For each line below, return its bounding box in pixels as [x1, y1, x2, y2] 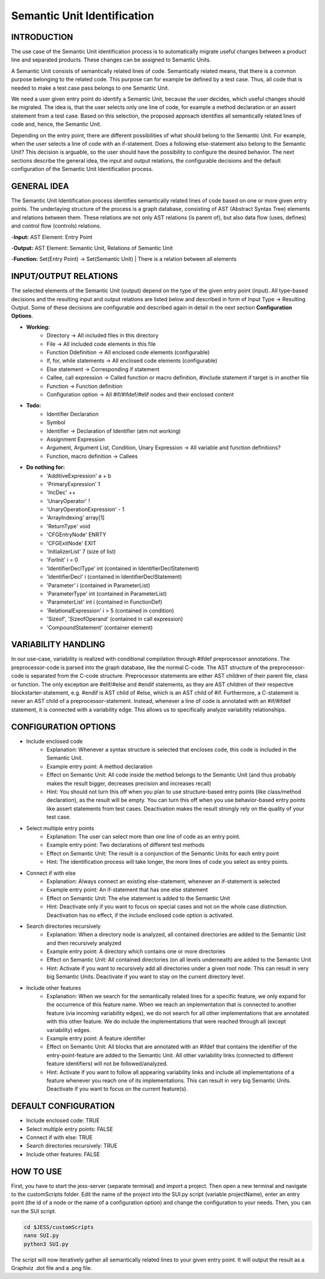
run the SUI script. [11, 1207, 57, 1215]
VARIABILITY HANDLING [11, 639, 105, 650]
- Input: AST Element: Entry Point [11, 233, 93, 240]
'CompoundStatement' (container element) [46, 624, 153, 631]
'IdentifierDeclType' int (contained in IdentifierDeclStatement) [46, 564, 199, 572]
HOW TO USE [11, 1166, 63, 1177]
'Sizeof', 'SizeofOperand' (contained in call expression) [46, 615, 184, 623]
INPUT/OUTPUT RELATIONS [11, 271, 119, 281]
